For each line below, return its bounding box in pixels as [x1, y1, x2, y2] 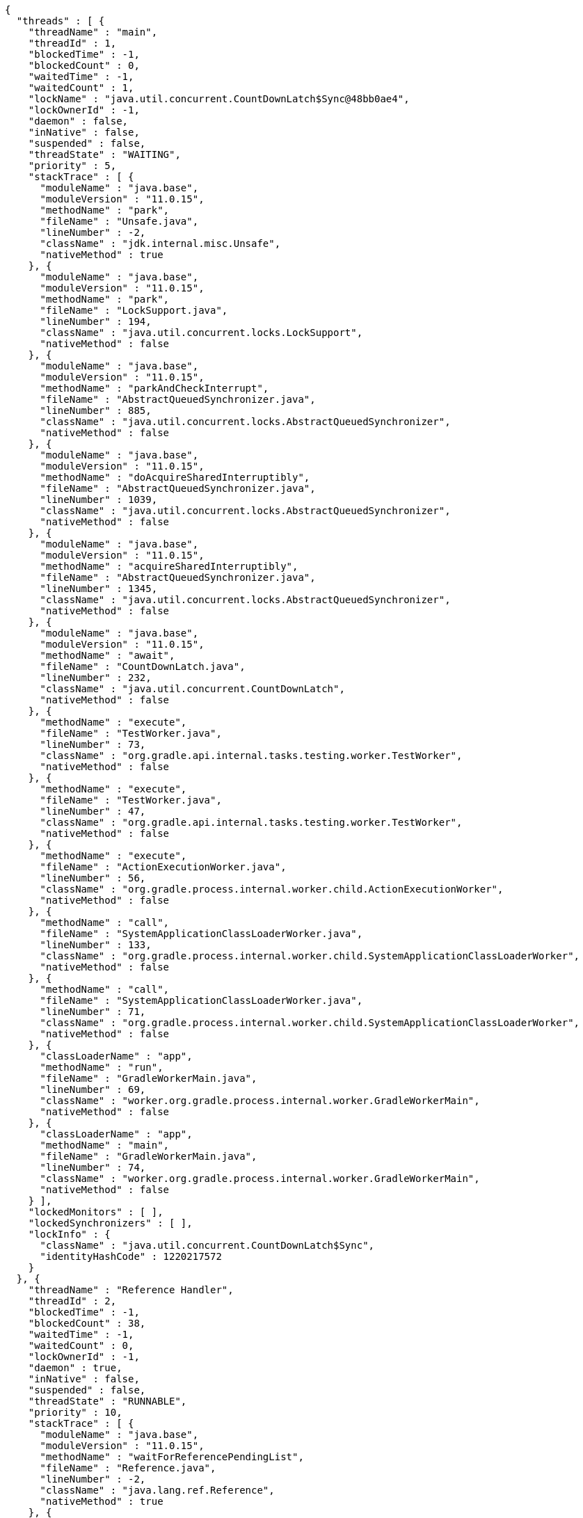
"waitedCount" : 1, [28, 82, 134, 93]
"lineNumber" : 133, [40, 939, 152, 950]
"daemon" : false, [28, 115, 129, 127]
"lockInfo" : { [28, 1229, 111, 1240]
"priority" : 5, [28, 160, 117, 171]
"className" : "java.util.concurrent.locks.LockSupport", [40, 327, 363, 338]
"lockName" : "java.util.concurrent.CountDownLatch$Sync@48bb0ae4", [28, 93, 410, 104]
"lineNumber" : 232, [40, 672, 152, 683]
